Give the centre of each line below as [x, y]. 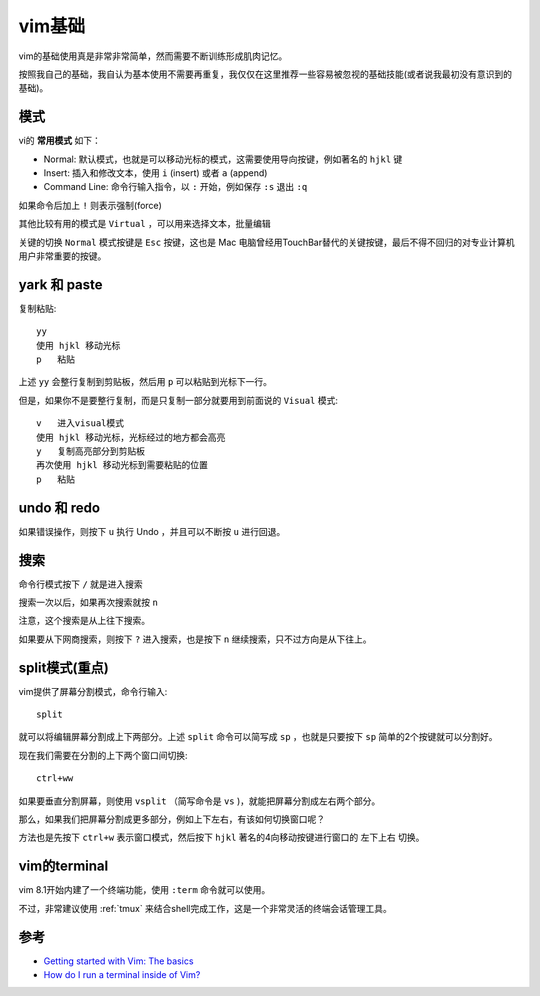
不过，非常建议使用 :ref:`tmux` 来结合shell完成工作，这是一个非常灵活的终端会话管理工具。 [205, 908]
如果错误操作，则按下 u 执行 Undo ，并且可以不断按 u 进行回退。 [152, 531]
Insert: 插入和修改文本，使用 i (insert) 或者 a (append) [155, 173]
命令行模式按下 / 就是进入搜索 [81, 584]
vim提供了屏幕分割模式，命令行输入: [93, 691]
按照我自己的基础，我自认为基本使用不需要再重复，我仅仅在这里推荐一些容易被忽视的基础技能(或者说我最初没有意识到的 [265, 74]
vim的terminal [63, 866]
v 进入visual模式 [80, 423]
